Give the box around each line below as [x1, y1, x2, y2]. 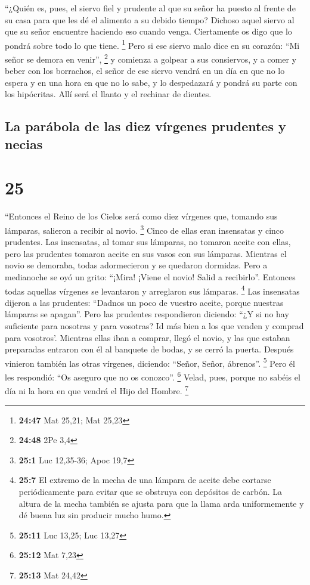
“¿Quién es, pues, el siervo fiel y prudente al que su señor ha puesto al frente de [5, 2, 296, 14]
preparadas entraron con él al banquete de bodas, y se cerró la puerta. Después [5, 343, 294, 355]
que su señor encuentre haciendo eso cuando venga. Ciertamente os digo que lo [5, 25, 292, 38]
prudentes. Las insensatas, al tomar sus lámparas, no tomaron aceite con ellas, [5, 236, 291, 248]
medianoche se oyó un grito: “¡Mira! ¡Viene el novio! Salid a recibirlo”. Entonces [5, 270, 296, 283]
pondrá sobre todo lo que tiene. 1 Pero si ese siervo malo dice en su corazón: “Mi [5, 37, 300, 51]
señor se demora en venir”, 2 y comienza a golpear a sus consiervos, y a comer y [5, 51, 297, 65]
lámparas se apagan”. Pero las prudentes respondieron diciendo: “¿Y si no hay [5, 308, 289, 320]
